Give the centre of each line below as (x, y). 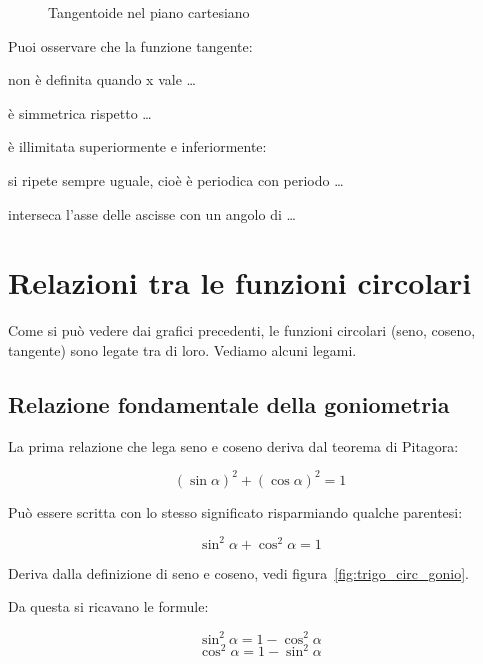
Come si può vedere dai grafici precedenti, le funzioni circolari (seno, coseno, (242, 330)
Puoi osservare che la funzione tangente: (130, 45)
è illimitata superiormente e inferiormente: (137, 146)
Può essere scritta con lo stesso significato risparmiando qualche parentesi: (235, 511)
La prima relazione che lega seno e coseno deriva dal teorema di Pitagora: (233, 445)
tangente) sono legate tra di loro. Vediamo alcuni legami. (182, 349)
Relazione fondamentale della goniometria (229, 403)
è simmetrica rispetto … (80, 112)
